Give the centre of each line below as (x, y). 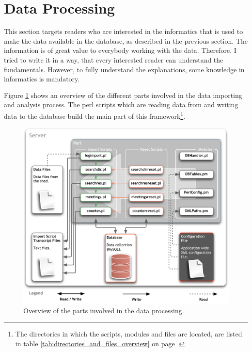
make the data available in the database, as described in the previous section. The (126, 40)
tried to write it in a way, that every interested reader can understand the (114, 59)
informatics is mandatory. (42, 79)
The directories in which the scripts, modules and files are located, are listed (129, 334)
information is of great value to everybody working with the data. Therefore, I (120, 50)
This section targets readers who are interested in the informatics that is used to (124, 31)
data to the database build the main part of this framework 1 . (95, 115)
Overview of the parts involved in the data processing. (104, 310)
